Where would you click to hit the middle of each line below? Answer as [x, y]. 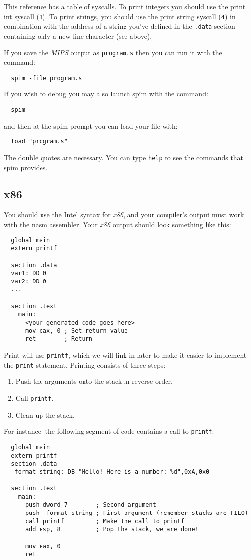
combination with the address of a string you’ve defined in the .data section [120, 26]
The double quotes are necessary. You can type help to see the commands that [124, 157]
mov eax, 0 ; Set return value [76, 331]
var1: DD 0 [29, 273]
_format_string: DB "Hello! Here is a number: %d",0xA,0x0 [110, 472]
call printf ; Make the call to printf [105, 521]
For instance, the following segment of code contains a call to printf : [109, 431]
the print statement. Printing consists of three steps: [85, 364]
